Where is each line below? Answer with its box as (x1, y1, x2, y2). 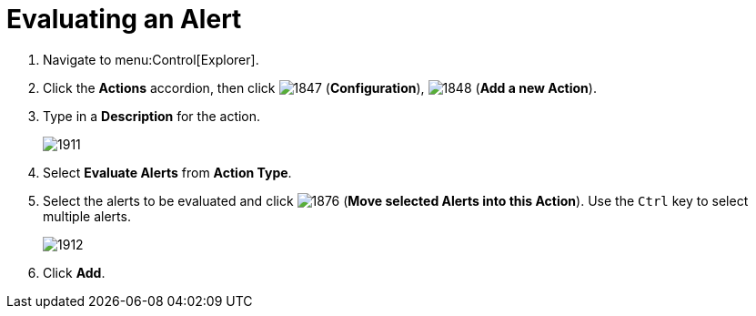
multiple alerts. (43, 208, 131, 224)
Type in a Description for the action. (43, 107, 261, 124)
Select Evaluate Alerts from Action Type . (43, 164, 292, 180)
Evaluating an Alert (6, 4, 242, 35)
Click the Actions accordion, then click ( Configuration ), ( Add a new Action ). (43, 79, 597, 96)
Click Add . (43, 264, 106, 280)
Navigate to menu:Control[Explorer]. (43, 51, 259, 67)
